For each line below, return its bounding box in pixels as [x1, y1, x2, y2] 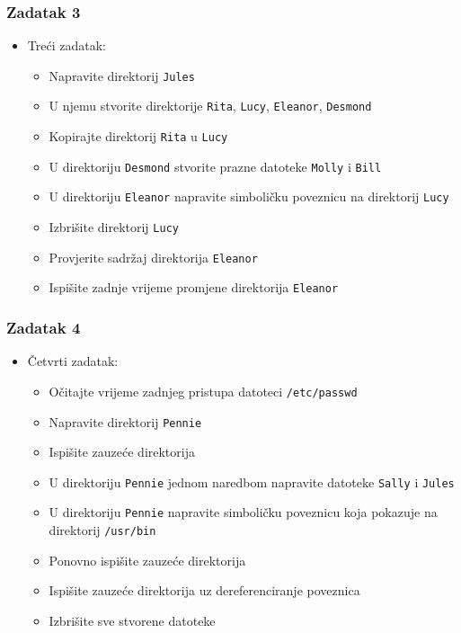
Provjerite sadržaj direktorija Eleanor [49, 247, 258, 266]
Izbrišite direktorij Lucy [49, 218, 179, 236]
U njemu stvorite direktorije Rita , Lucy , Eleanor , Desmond [49, 96, 372, 115]
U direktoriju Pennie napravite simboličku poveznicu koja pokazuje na [49, 503, 438, 522]
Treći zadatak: [27, 36, 106, 55]
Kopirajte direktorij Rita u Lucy [49, 127, 228, 146]
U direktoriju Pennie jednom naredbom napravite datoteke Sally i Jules [49, 472, 455, 491]
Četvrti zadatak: [27, 352, 119, 370]
